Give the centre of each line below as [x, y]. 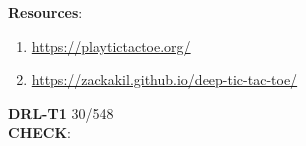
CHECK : [39, 132]
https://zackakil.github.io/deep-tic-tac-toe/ [164, 79]
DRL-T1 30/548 [61, 112]
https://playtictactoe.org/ [111, 45]
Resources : [45, 12]
